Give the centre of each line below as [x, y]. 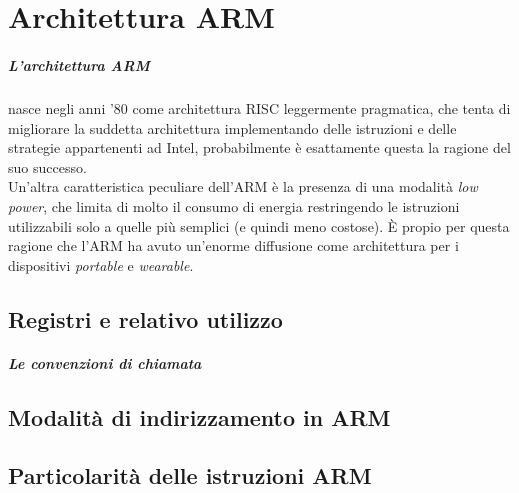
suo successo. [47, 166]
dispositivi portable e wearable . [101, 264]
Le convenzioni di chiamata [105, 362]
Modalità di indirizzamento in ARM [199, 416]
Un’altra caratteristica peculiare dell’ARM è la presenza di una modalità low [243, 186]
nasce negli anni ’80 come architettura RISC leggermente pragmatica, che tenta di [259, 107]
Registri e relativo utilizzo [145, 318]
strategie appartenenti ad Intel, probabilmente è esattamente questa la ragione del [259, 147]
